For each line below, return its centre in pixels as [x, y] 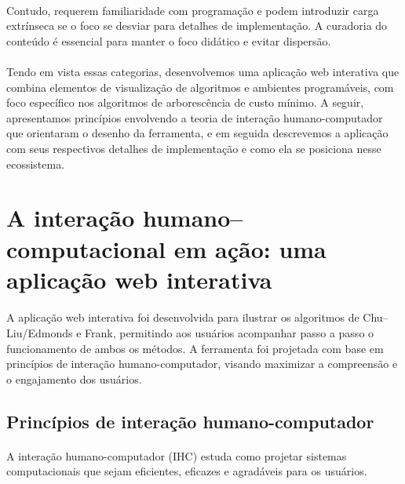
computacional [86, 248]
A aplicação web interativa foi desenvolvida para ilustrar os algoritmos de [183, 317]
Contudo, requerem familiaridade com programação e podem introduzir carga [193, 10]
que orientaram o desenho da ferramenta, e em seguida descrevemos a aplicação [197, 133]
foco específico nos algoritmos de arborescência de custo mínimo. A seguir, [185, 102]
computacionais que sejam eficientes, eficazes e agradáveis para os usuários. [187, 471]
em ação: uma [250, 248]
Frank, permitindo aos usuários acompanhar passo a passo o [230, 333]
